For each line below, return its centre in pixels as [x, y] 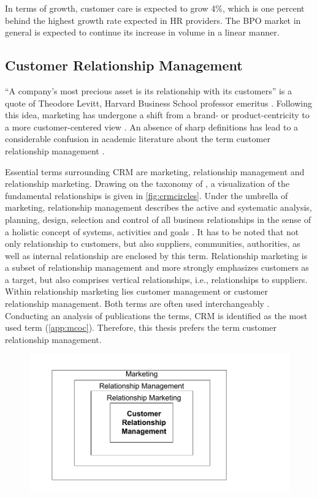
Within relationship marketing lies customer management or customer [137, 291]
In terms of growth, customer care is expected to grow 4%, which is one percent [155, 8]
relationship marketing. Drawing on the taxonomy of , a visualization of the [147, 183]
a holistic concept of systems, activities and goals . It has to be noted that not [152, 231]
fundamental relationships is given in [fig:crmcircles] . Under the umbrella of [147, 195]
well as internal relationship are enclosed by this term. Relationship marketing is [156, 255]
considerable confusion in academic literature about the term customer [138, 139]
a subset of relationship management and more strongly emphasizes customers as [157, 267]
